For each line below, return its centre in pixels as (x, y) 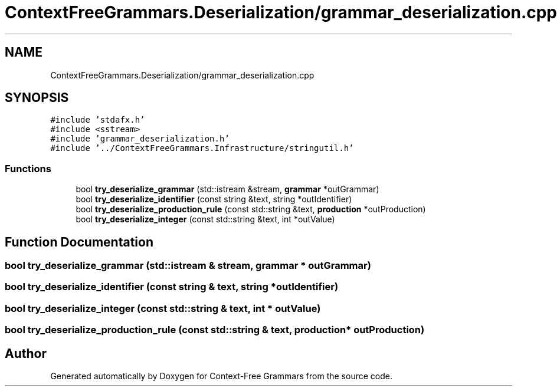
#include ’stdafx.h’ (98, 120)
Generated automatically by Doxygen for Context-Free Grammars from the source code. (221, 376)
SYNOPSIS (37, 98)
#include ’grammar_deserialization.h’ (140, 139)
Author (26, 353)
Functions (28, 168)
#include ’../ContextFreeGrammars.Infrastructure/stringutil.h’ (202, 148)
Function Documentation (79, 242)
